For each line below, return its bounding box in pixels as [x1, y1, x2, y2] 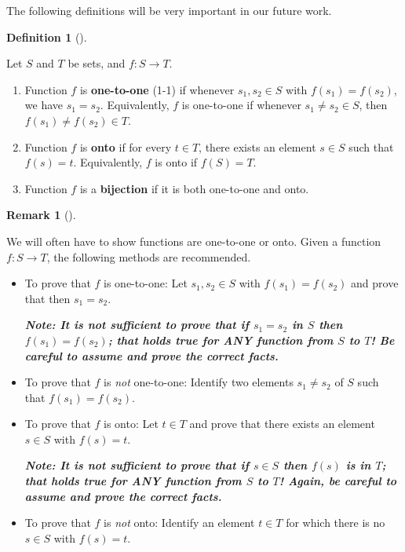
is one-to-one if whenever [181, 97, 301, 113]
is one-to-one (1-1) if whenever [79, 81, 235, 97]
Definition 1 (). [6, 28, 87, 45]
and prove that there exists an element [189, 415, 375, 432]
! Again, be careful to [279, 473, 397, 489]
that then [24, 290, 71, 306]
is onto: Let [104, 415, 159, 432]
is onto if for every [79, 138, 172, 155]
